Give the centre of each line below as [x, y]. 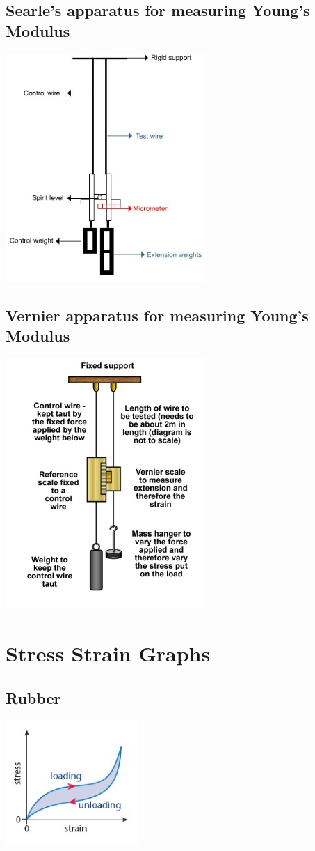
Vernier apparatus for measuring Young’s [157, 315]
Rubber [33, 697]
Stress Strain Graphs [108, 653]
